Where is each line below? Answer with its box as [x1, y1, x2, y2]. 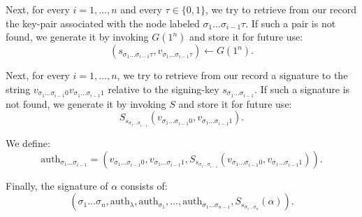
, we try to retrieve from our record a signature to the [117, 68, 348, 83]
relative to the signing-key [108, 81, 219, 96]
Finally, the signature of [6, 178, 108, 192]
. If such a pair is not [245, 15, 336, 30]
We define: [6, 135, 50, 150]
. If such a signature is [254, 81, 350, 96]
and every [120, 2, 162, 16]
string [6, 81, 31, 96]
